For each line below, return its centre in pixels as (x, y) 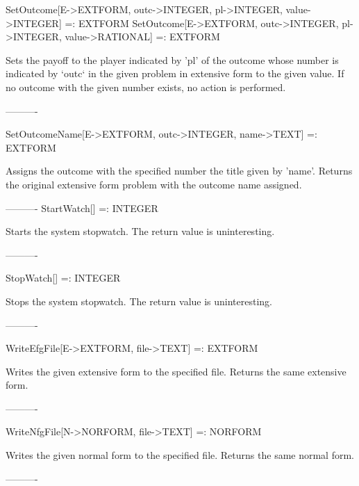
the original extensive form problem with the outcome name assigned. (154, 184)
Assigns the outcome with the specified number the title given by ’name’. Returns (179, 171)
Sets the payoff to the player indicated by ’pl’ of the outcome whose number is (172, 59)
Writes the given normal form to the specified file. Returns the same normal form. (180, 455)
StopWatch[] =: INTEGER (63, 278)
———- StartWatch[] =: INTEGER (82, 208)
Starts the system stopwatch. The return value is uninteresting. (140, 231)
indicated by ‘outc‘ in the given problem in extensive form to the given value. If (175, 73)
